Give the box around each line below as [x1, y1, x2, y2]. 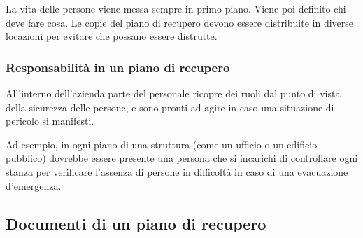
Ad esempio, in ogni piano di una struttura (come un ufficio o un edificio [6, 136, 318, 151]
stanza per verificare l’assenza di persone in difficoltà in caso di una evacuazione [6, 164, 348, 178]
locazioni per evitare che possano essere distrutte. [6, 29, 218, 43]
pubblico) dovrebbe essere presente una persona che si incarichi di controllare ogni [6, 150, 358, 165]
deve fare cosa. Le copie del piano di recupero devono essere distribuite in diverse [6, 15, 353, 29]
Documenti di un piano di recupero [6, 212, 266, 234]
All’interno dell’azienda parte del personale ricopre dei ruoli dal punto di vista [6, 86, 341, 100]
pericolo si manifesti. [6, 113, 94, 128]
